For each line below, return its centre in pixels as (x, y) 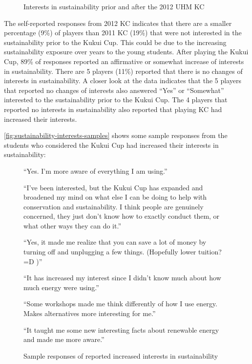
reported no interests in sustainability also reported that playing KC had (113, 109)
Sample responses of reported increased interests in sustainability (121, 355)
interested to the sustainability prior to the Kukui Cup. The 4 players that (116, 100)
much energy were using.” (61, 287)
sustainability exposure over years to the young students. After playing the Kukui (126, 52)
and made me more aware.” (64, 339)
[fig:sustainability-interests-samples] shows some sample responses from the (116, 135)
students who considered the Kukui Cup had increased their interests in (111, 145)
